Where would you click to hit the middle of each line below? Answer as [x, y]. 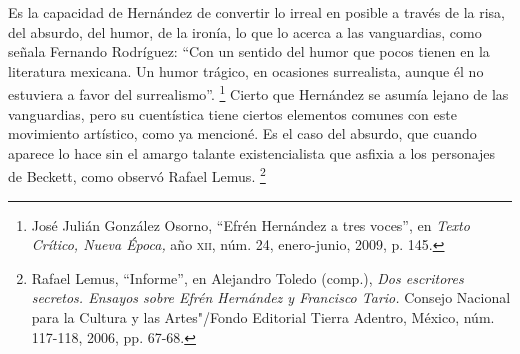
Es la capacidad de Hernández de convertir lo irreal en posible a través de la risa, [256, 12]
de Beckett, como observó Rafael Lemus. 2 [137, 175]
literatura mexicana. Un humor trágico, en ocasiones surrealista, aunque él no [246, 70]
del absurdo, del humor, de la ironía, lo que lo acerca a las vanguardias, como [245, 31]
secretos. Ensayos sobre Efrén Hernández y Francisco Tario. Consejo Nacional [271, 297]
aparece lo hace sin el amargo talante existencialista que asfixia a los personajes [252, 152]
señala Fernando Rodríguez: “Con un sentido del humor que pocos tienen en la [249, 51]
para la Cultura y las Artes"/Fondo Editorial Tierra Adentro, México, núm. [263, 317]
